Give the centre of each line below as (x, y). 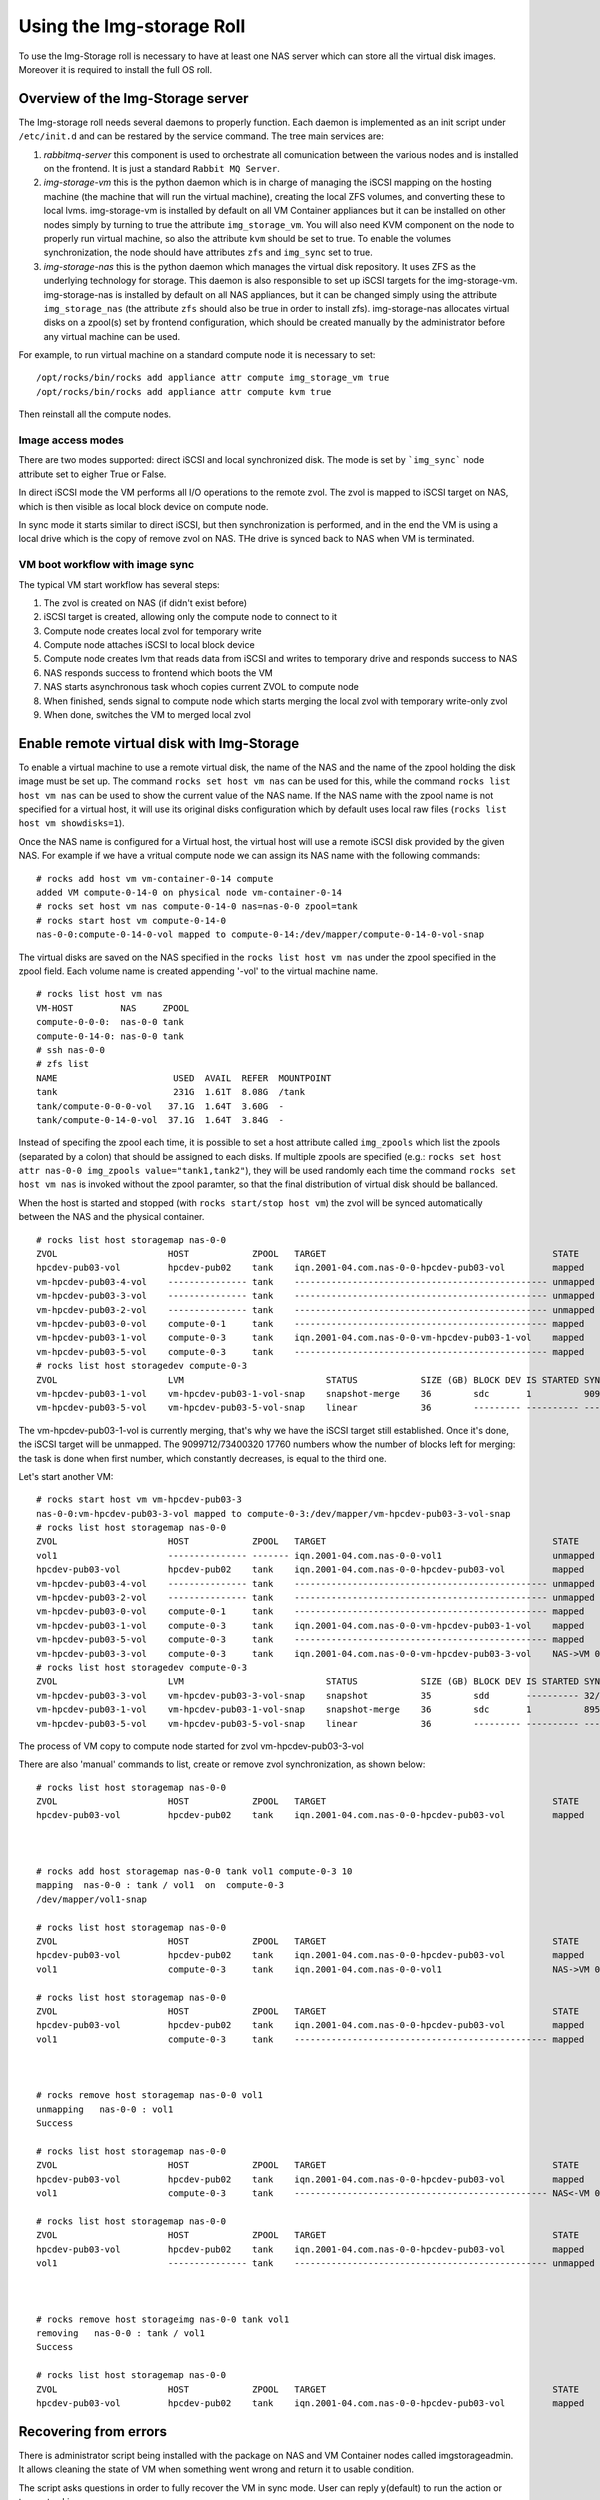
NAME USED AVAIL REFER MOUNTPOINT (184, 1078)
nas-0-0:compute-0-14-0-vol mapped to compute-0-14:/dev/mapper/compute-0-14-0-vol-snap (260, 934)
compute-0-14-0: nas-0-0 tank (110, 1036)
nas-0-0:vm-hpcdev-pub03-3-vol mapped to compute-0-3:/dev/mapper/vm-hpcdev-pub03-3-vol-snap (273, 1513)
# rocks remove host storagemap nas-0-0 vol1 (150, 2095)
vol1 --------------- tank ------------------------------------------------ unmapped (315, 2263)
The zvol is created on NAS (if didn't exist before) (145, 602)
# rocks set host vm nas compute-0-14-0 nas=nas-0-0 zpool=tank (197, 906)
